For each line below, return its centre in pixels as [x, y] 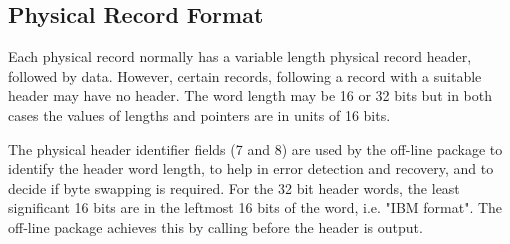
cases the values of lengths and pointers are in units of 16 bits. [199, 114]
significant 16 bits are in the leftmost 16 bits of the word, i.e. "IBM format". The [255, 207]
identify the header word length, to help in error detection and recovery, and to [251, 168]
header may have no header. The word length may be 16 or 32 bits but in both [250, 95]
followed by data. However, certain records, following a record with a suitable [245, 75]
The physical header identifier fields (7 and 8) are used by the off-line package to [255, 148]
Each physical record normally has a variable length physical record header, [240, 56]
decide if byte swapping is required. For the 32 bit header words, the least [234, 187]
